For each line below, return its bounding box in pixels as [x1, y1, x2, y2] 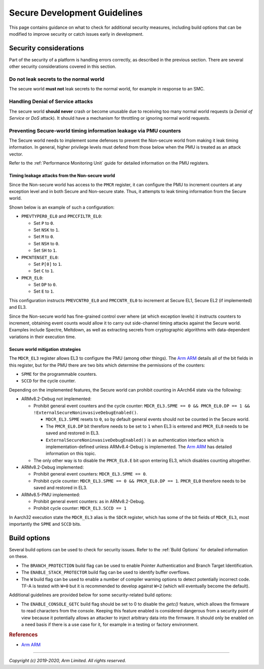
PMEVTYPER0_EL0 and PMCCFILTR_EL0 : [21, 213, 103, 219]
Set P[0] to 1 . [33, 261, 62, 267]
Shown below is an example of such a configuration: [9, 204, 115, 210]
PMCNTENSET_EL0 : [21, 254, 59, 260]
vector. [9, 151, 23, 157]
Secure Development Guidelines [9, 7, 143, 18]
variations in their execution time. [9, 334, 76, 340]
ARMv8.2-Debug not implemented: [21, 396, 92, 402]
